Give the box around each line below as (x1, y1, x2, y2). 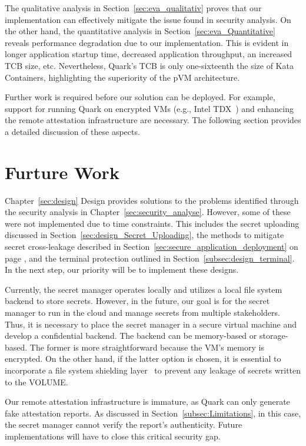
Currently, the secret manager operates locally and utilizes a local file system (5, 283, 282, 295)
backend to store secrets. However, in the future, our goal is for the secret (5, 295, 270, 307)
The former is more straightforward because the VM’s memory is (29, 341, 264, 353)
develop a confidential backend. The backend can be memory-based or (5, 329, 257, 342)
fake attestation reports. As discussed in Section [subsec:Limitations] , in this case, (5, 407, 301, 419)
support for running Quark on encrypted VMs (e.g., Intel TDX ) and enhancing (5, 102, 294, 114)
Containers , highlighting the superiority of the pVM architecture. (5, 71, 240, 83)
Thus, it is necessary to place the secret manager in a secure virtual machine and (5, 318, 297, 330)
